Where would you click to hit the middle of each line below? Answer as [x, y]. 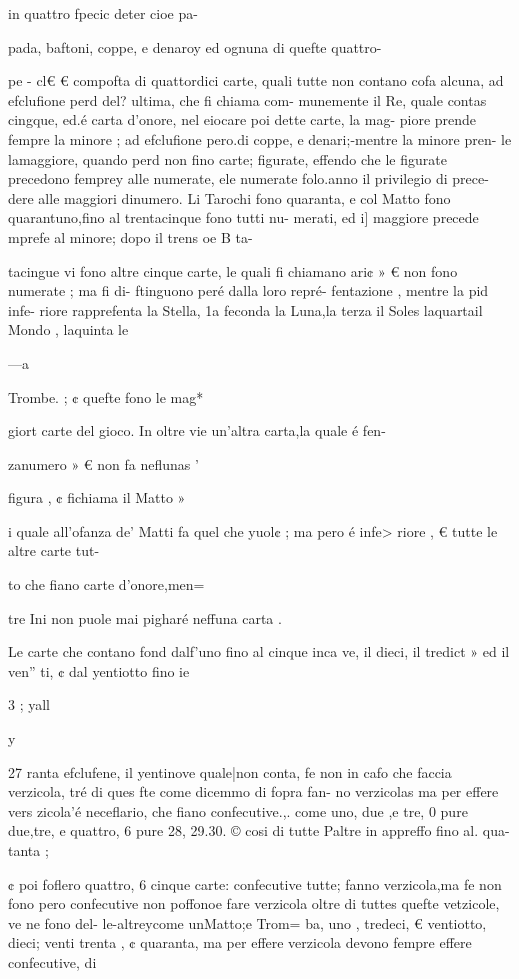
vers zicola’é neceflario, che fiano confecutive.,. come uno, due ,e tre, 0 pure [238, 810]
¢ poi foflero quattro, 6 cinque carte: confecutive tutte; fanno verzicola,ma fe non [255, 883]
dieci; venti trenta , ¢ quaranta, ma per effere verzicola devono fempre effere [240, 942]
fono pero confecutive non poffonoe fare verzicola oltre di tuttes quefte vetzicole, [254, 903]
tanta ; [28, 850]
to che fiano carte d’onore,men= [106, 584]
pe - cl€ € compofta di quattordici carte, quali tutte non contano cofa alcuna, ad [256, 80]
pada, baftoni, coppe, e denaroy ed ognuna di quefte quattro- [195, 46]
